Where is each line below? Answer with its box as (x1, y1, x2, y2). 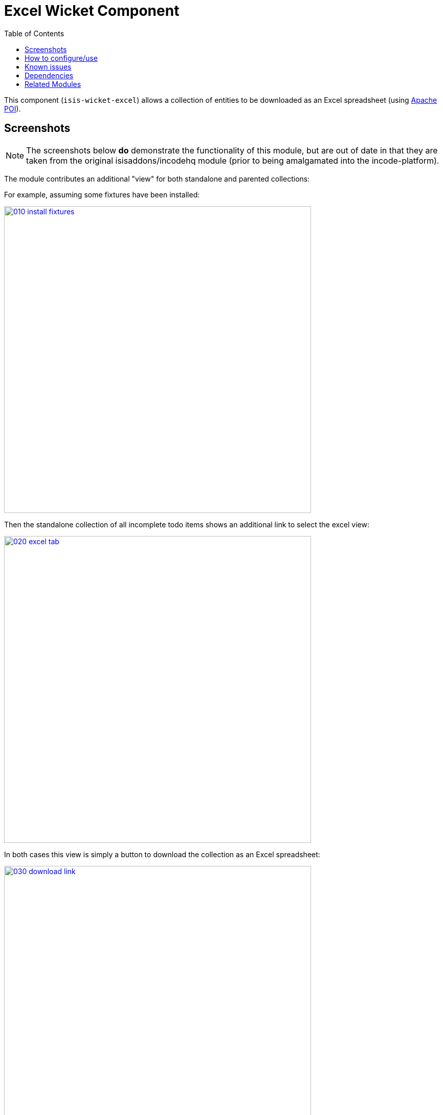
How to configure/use (25, 53, 98, 62)
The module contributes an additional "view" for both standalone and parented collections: (4, 174, 310, 183)
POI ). (4, 104, 21, 113)
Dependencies (25, 71, 74, 80)
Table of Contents (4, 29, 64, 38)
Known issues (25, 62, 72, 71)
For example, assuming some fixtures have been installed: (4, 190, 200, 199)
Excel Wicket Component (4, 2, 180, 19)
